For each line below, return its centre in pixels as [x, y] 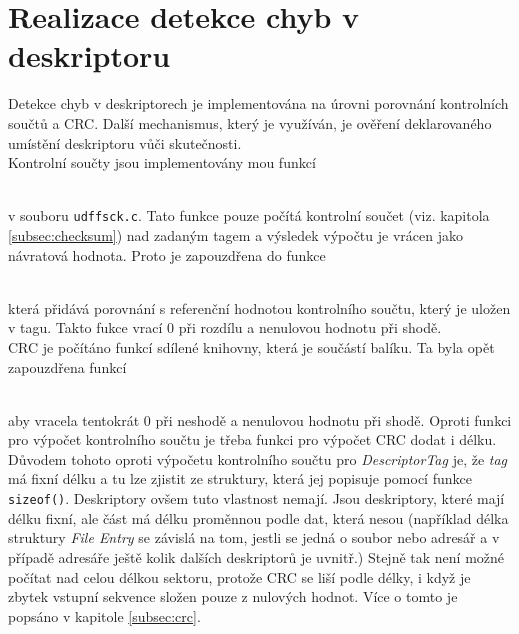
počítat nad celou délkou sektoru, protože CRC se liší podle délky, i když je [239, 576]
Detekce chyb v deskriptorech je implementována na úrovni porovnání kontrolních [258, 103]
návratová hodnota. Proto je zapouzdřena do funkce [167, 254]
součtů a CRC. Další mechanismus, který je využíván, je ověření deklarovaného [250, 122]
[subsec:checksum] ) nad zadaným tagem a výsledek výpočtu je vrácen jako [235, 234]
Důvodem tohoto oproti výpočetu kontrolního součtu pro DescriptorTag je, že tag [258, 458]
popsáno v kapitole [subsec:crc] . [104, 615]
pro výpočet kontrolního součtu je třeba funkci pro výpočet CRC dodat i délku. [252, 439]
